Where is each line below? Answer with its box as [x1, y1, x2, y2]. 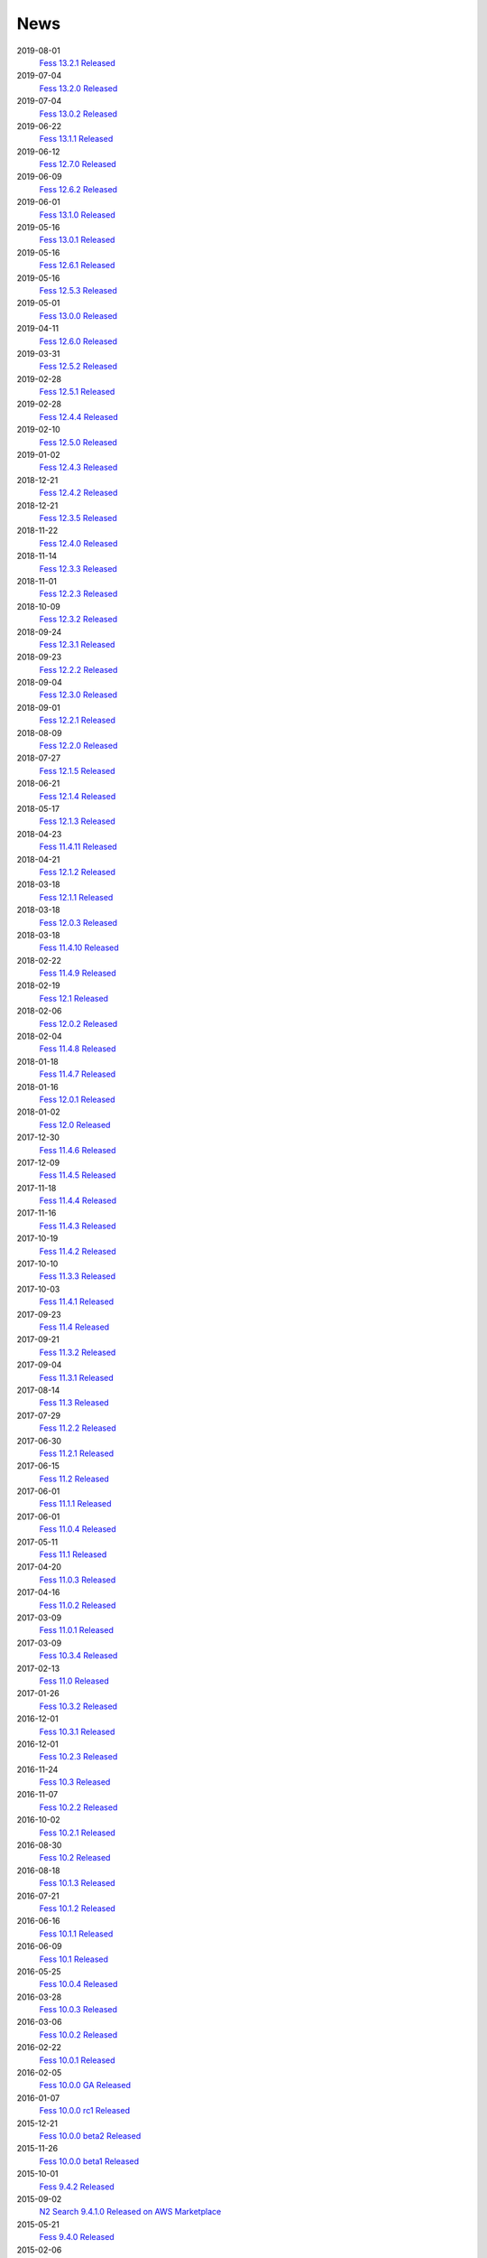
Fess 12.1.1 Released [39, 891, 114, 902]
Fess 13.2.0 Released [39, 82, 118, 94]
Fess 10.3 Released [39, 1777, 111, 1787]
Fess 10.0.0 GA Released [39, 2080, 131, 2091]
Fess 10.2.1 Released [39, 1827, 116, 1838]
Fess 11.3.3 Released [39, 1271, 116, 1282]
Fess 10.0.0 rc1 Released [39, 2105, 131, 2116]
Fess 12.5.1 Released [39, 387, 115, 397]
